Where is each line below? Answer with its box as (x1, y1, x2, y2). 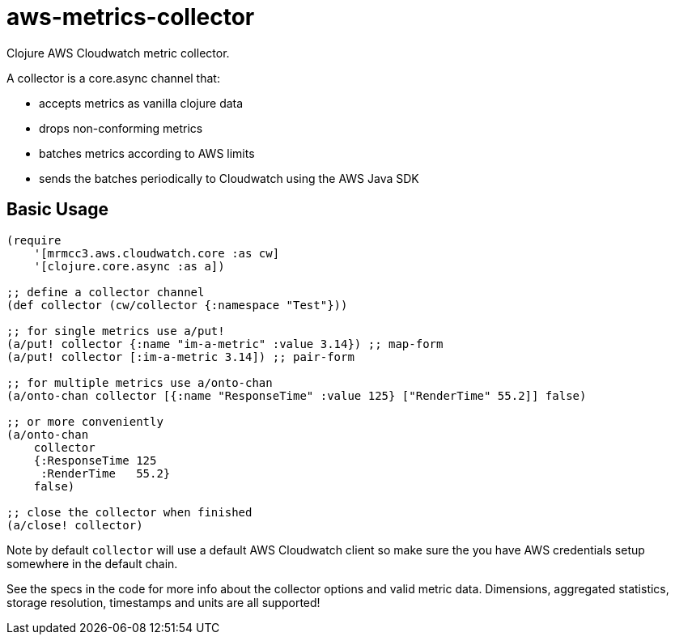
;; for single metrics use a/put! (6, 324, 225, 337)
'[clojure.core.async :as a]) (33, 259, 225, 273)
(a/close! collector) (6, 518, 143, 532)
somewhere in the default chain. (6, 556, 178, 571)
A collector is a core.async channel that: (6, 70, 220, 85)
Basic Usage (6, 199, 108, 220)
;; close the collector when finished (6, 505, 253, 519)
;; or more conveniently (6, 414, 163, 428)
